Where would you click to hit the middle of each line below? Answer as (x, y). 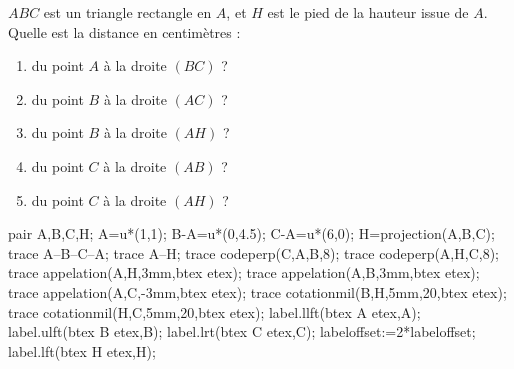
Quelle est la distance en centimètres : (124, 31)
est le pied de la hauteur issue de (368, 12)
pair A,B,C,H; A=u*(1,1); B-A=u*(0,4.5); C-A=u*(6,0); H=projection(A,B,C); (251, 233)
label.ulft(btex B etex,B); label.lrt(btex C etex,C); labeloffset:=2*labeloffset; (242, 331)
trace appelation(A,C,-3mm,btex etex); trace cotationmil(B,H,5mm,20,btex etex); (257, 291)
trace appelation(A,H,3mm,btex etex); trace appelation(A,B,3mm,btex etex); (244, 272)
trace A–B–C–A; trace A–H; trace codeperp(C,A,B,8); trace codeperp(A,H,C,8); (253, 252)
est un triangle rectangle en (127, 12)
